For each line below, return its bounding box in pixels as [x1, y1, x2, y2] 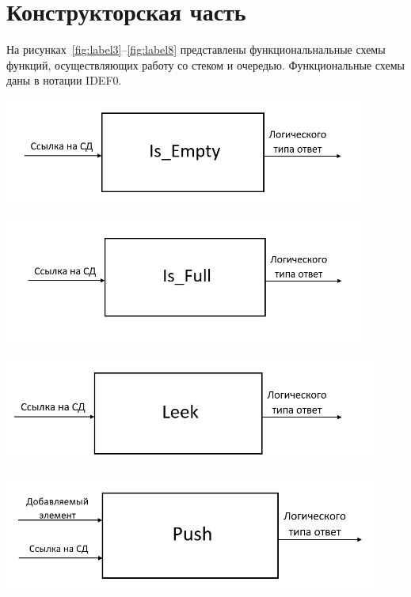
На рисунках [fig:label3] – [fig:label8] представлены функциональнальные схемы [6, 41, 386, 58]
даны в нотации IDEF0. [6, 72, 122, 89]
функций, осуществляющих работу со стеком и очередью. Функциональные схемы [6, 56, 405, 73]
